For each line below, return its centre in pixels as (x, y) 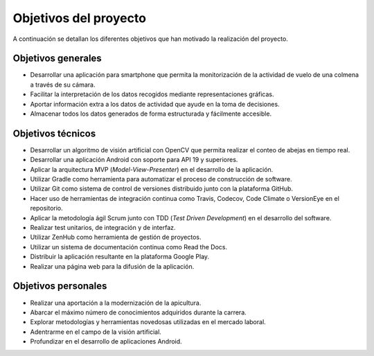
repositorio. (47, 208)
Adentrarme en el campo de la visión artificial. (96, 332)
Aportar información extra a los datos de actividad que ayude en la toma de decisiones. (155, 104)
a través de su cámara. (63, 84)
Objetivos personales (60, 286)
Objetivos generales (57, 59)
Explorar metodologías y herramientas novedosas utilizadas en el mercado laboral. (148, 322)
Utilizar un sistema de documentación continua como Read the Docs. (129, 247)
